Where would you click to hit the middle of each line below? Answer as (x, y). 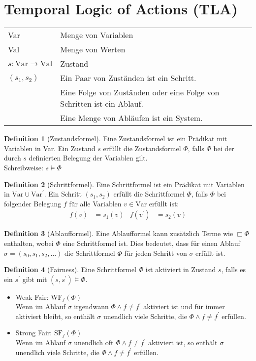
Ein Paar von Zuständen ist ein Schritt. (128, 78)
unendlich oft (94, 342)
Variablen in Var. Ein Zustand (50, 148)
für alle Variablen (95, 203)
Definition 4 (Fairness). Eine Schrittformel (70, 269)
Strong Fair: (34, 333)
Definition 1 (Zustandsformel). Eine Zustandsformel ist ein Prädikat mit (116, 139)
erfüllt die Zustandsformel (142, 148)
